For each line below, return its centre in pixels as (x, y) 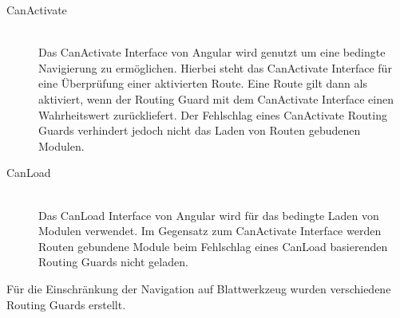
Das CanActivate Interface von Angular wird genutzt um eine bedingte (212, 52)
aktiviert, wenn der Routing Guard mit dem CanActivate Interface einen (216, 98)
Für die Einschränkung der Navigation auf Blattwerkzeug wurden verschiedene (199, 288)
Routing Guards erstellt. (66, 304)
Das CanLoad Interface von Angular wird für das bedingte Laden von (209, 215)
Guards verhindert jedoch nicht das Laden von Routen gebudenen (200, 130)
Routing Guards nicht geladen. (113, 262)
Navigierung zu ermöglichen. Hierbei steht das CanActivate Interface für (215, 67)
